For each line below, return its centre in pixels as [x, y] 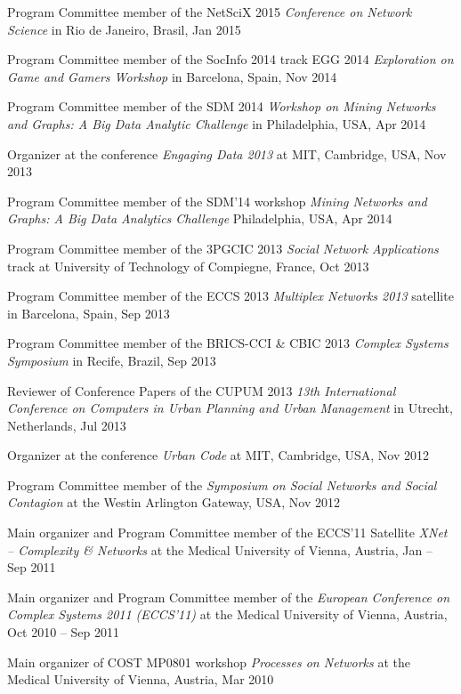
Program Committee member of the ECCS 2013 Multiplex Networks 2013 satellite [230, 296]
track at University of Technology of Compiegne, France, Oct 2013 [188, 266]
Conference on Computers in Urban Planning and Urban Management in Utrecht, [230, 408]
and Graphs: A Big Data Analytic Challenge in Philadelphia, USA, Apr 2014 [217, 123]
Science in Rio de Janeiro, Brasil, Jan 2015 [124, 29]
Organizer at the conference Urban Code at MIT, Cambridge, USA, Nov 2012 [218, 455]
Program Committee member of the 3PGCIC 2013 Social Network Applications [223, 248]
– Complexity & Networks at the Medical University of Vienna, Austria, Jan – [220, 549]
